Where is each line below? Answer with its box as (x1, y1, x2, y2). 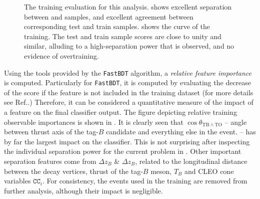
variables (4, 175, 31, 186)
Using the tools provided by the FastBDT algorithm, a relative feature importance (4, 67, 252, 78)
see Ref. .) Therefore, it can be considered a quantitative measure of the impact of (4, 97, 253, 107)
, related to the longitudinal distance (135, 156, 247, 166)
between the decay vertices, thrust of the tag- (4, 165, 143, 176)
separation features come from (4, 156, 96, 166)
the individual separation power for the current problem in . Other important (4, 146, 241, 156)
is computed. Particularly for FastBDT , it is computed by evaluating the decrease (4, 77, 251, 88)
